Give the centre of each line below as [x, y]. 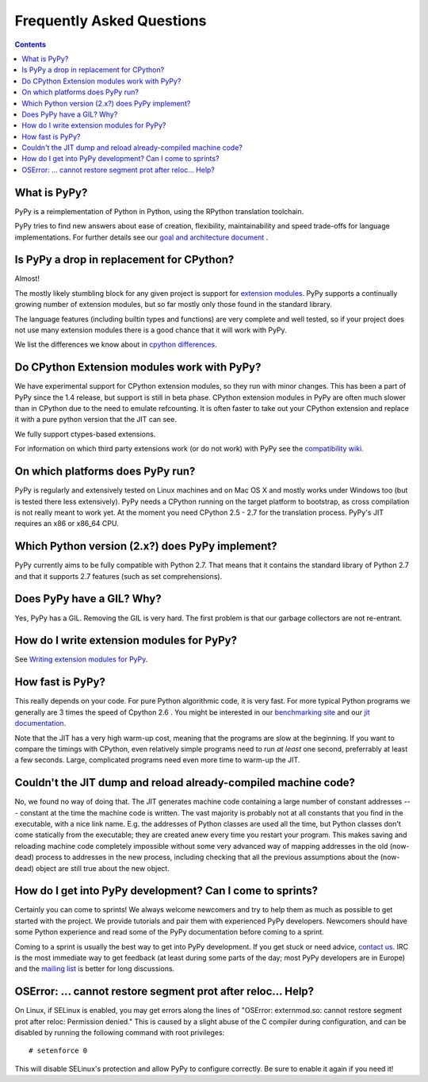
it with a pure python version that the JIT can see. [96, 420]
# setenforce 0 [58, 1051]
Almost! [27, 278]
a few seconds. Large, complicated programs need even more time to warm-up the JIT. [157, 760]
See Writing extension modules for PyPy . [81, 659]
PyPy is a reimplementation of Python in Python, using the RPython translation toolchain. [159, 211]
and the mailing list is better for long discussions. [95, 969]
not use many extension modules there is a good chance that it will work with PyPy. [151, 330]
